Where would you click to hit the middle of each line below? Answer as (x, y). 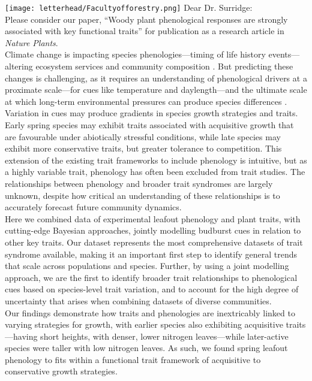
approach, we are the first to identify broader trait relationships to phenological (151, 277)
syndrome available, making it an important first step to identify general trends (151, 254)
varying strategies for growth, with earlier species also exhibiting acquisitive (144, 324)
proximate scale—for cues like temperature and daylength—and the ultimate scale (156, 90)
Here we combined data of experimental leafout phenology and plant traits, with (153, 218)
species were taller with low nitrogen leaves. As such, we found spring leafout (146, 348)
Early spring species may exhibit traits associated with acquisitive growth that (149, 125)
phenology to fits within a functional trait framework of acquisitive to (133, 359)
